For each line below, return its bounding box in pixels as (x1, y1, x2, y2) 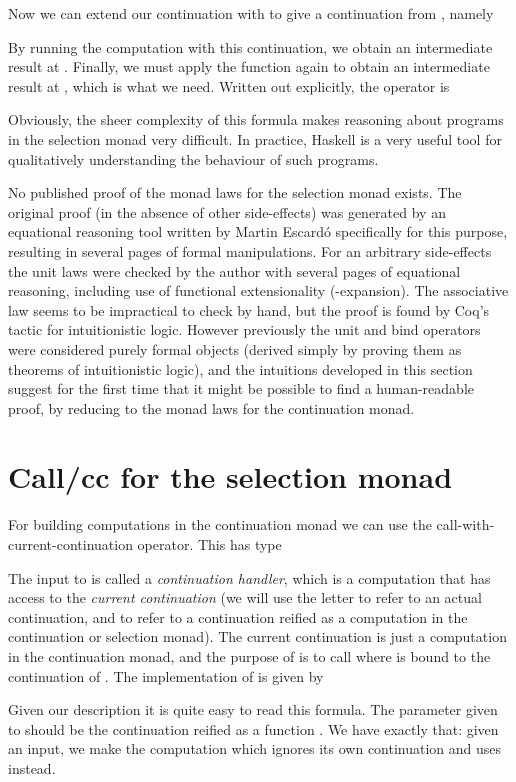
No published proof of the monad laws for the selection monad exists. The (8, 182, 462, 203)
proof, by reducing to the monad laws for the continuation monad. (8, 397, 415, 418)
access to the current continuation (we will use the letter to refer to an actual (8, 587, 482, 608)
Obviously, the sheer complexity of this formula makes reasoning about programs (8, 109, 504, 130)
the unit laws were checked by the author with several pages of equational (8, 260, 461, 281)
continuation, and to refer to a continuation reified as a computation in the (8, 606, 468, 627)
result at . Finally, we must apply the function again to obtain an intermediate (8, 56, 490, 77)
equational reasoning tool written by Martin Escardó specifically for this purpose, (8, 221, 508, 242)
